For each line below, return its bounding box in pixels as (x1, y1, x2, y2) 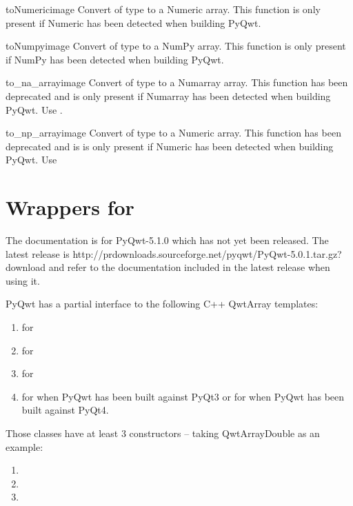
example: (6, 439, 43, 454)
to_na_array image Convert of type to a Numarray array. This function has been (6, 75, 348, 90)
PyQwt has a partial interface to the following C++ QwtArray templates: (6, 296, 319, 311)
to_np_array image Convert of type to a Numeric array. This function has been (6, 125, 341, 140)
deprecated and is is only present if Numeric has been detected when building (6, 139, 334, 153)
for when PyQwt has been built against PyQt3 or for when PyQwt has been (21, 389, 345, 403)
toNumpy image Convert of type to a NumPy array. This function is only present (6, 39, 346, 53)
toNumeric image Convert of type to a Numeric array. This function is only (6, 2, 321, 16)
